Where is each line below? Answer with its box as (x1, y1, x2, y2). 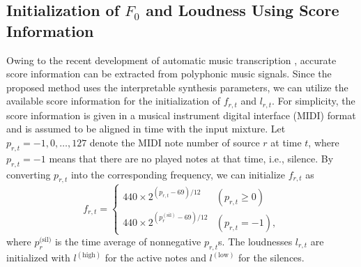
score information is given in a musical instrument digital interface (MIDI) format (6, 107, 356, 122)
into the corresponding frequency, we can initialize (70, 167, 286, 181)
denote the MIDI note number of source (89, 135, 260, 150)
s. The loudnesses (218, 234, 293, 248)
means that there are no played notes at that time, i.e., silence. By (49, 151, 334, 165)
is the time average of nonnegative (54, 234, 201, 248)
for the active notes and (105, 250, 206, 265)
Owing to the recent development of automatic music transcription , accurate (6, 52, 337, 67)
